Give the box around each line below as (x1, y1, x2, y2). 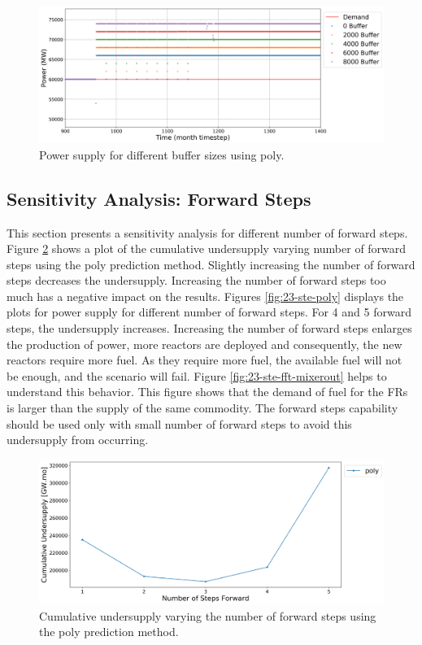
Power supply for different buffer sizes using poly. (39, 146, 285, 163)
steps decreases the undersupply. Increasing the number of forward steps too (7, 272, 386, 289)
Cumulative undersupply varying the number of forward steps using (39, 607, 376, 624)
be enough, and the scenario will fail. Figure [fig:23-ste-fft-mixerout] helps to (7, 367, 387, 384)
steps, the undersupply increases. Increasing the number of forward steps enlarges (7, 320, 412, 337)
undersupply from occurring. (7, 431, 149, 448)
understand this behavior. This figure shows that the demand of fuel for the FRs (7, 383, 408, 400)
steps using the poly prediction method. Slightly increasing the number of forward (7, 255, 415, 272)
